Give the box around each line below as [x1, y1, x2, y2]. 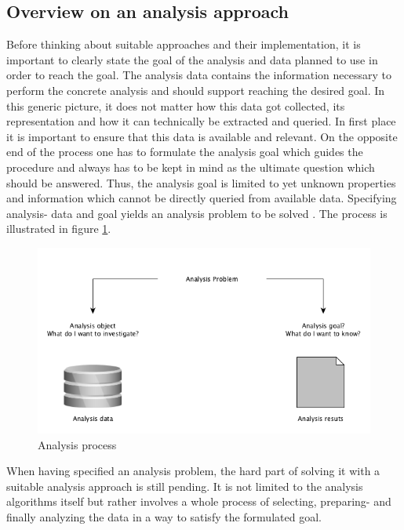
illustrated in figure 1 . [6, 220, 111, 237]
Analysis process [38, 436, 117, 452]
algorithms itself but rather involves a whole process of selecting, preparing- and [6, 493, 391, 510]
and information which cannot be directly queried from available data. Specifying [6, 190, 397, 206]
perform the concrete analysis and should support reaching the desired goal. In [6, 82, 385, 98]
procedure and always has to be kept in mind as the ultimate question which [6, 158, 375, 175]
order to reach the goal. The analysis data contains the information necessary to [6, 67, 391, 83]
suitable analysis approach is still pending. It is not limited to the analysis [6, 477, 363, 494]
